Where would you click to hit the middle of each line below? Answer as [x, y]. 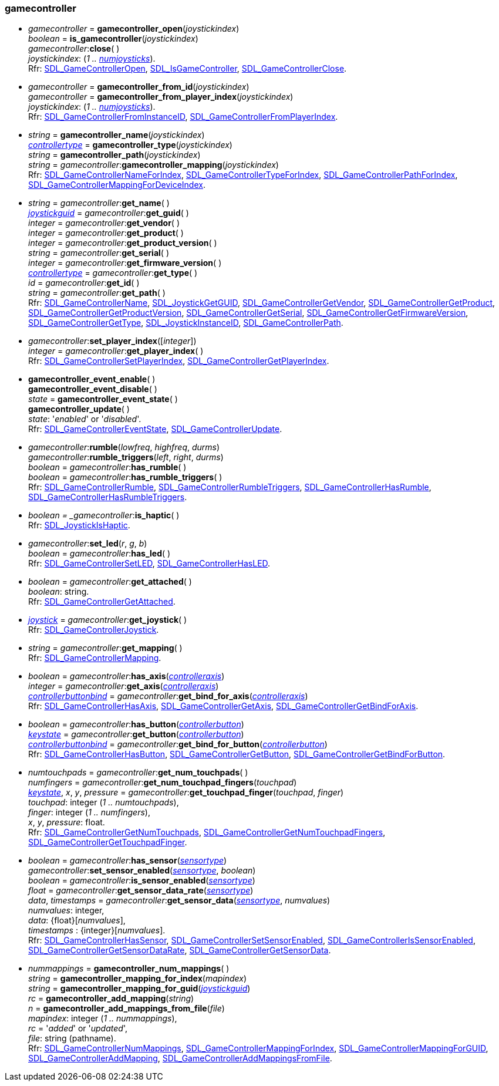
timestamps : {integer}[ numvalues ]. [97, 930]
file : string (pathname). [72, 1038]
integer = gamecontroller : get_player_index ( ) [116, 351]
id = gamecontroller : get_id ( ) [84, 283]
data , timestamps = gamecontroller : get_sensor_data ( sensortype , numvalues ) [179, 900]
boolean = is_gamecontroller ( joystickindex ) [113, 39]
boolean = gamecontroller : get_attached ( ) [110, 582]
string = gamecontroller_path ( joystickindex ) [114, 155]
